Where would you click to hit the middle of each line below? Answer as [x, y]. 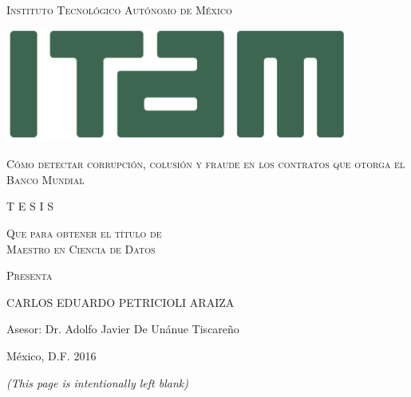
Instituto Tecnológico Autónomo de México [119, 10]
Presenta [30, 275]
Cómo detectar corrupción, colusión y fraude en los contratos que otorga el [206, 164]
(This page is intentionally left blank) [97, 382]
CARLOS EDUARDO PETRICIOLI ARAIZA [121, 302]
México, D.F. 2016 [51, 355]
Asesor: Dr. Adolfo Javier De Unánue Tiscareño [123, 329]
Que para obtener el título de [84, 232]
